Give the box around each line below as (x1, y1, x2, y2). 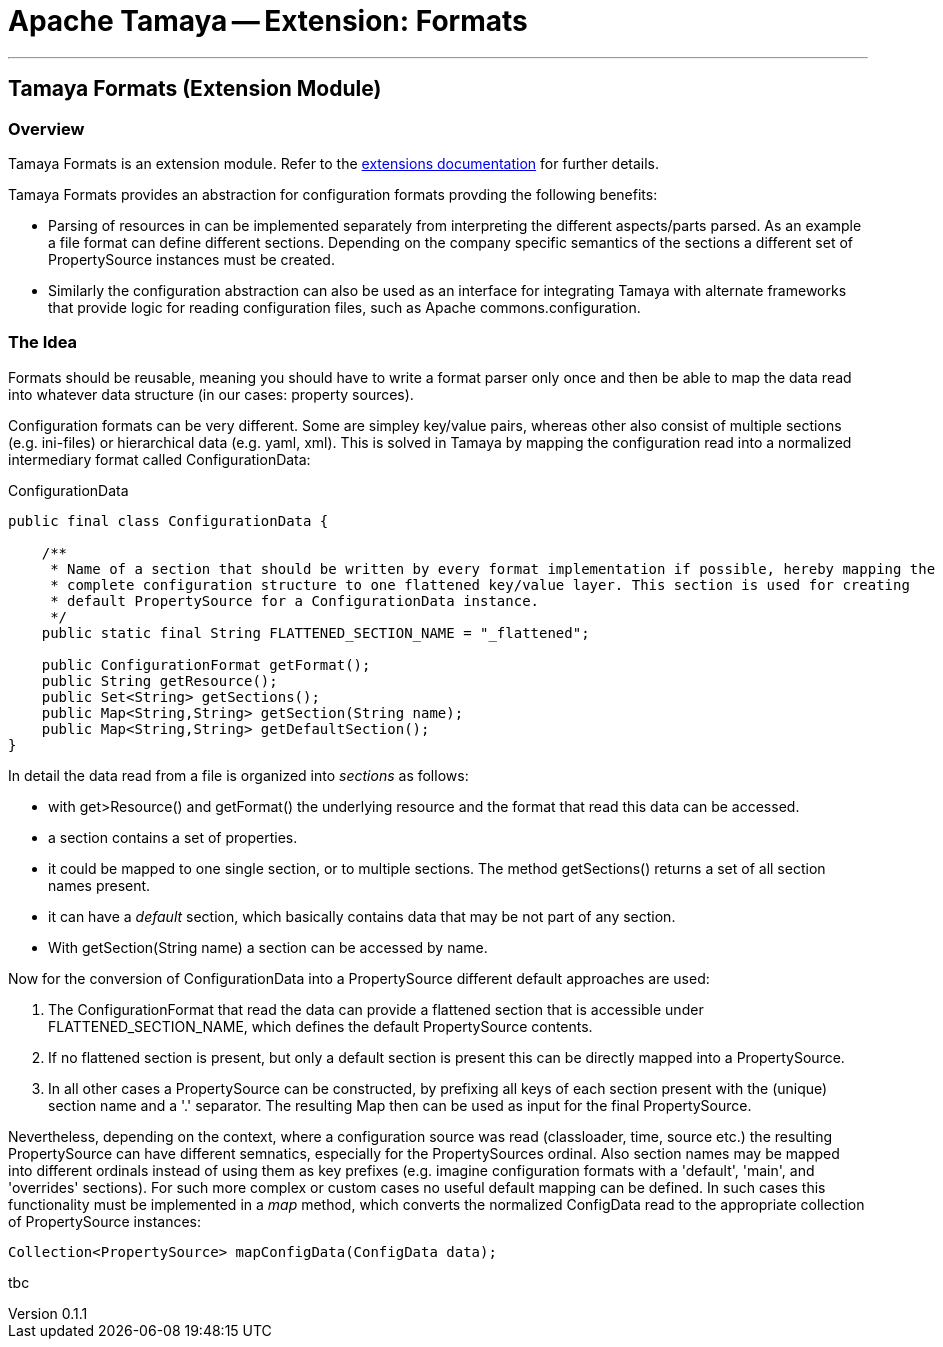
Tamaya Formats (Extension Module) (8, 76, 382, 102)
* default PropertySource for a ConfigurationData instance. (50, 592, 540, 609)
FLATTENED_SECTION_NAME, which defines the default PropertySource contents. (48, 1017, 593, 1035)
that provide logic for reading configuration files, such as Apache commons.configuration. (48, 298, 641, 316)
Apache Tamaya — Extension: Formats (8, 4, 528, 38)
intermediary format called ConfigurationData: (8, 450, 311, 468)
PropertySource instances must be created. (48, 250, 335, 268)
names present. (48, 876, 151, 894)
